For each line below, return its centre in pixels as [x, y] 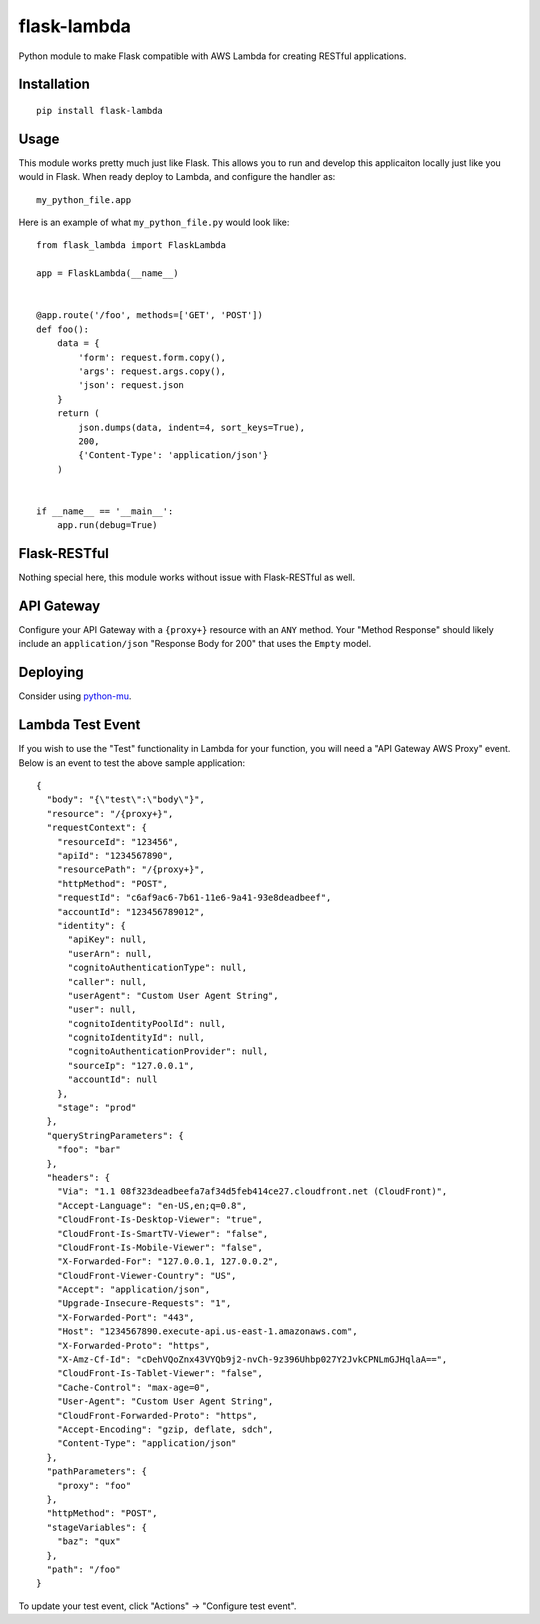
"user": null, [102, 1009]
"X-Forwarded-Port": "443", [125, 1317]
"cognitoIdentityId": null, [136, 1038]
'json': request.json [131, 385]
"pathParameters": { [97, 1471]
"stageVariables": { [97, 1527]
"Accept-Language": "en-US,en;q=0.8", [152, 1205]
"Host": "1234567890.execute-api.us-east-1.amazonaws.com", [207, 1331]
